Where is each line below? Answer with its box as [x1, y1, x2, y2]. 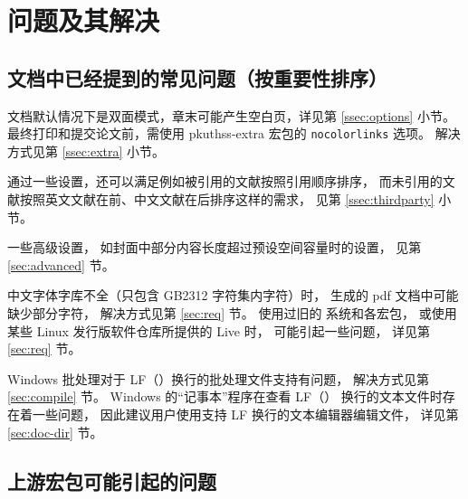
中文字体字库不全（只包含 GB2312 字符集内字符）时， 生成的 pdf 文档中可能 [7, 286, 459, 305]
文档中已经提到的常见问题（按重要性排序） [7, 63, 387, 91]
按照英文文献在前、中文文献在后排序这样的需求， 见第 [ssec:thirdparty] [19, 190, 435, 209]
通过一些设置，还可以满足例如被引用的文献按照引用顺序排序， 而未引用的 [7, 172, 443, 191]
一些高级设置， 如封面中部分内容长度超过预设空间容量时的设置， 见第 [7, 238, 422, 257]
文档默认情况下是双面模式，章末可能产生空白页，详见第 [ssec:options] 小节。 [7, 106, 455, 125]
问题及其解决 [7, 2, 160, 39]
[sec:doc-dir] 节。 [7, 422, 103, 441]
